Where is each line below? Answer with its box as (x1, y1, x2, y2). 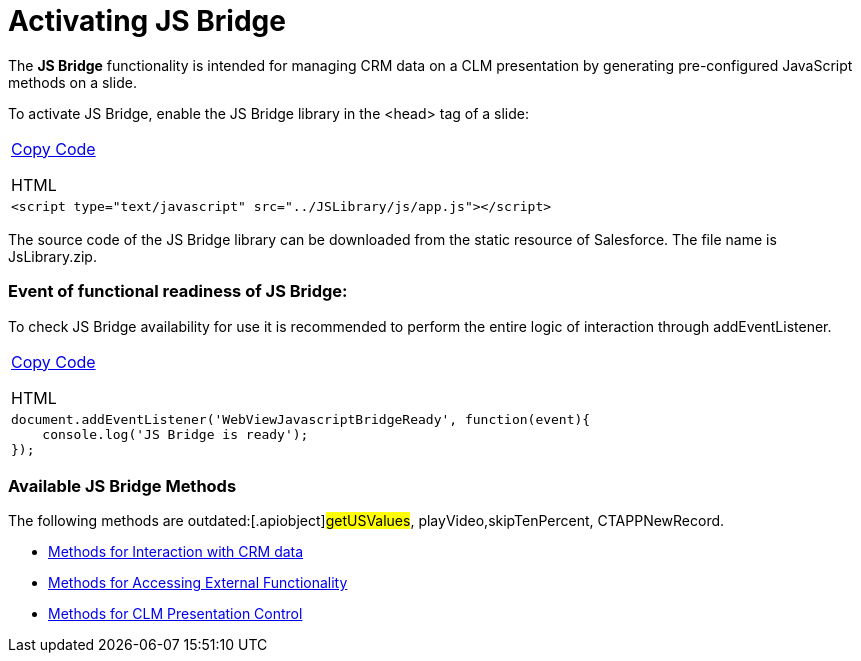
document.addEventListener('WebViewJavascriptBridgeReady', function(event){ (11, 411, 591, 427)
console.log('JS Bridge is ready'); (42, 426, 309, 442)
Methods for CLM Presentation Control (48, 605, 303, 623)
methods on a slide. (8, 73, 137, 91)
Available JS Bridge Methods (8, 475, 237, 496)
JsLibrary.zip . (8, 247, 97, 265)
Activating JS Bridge (8, 4, 286, 38)
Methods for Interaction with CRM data (48, 543, 304, 561)
